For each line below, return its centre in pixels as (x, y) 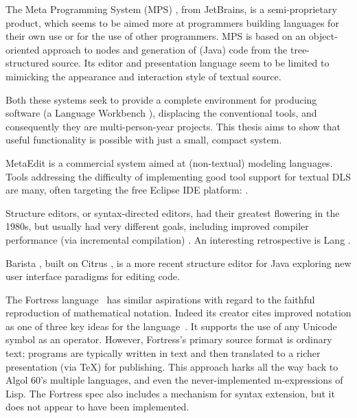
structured (27, 63)
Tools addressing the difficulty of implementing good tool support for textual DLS (178, 176)
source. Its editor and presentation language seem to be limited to (191, 63)
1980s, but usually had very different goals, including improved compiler (157, 226)
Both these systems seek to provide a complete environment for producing (161, 99)
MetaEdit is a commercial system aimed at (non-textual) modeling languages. (169, 162)
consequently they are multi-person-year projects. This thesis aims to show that (173, 126)
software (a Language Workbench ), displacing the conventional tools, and (161, 113)
